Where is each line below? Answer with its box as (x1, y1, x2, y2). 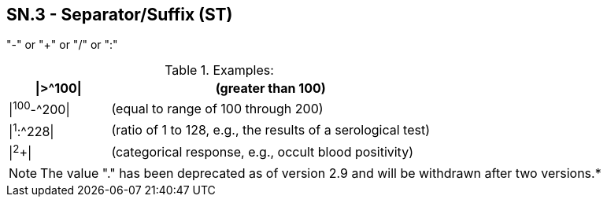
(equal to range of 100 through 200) (111, 101, 324, 117)
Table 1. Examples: (165, 62, 274, 79)
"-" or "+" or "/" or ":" (6, 38, 118, 52)
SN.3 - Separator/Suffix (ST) (6, 5, 233, 24)
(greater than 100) (215, 80, 326, 97)
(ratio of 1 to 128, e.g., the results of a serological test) (111, 122, 431, 138)
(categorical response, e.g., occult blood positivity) (111, 143, 413, 160)
